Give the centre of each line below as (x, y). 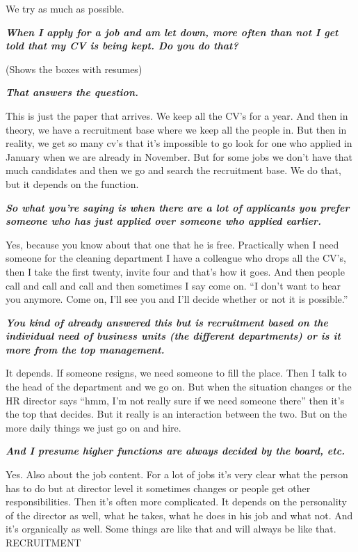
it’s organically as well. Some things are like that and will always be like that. (171, 529)
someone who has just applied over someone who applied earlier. (163, 221)
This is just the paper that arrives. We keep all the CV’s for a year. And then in (177, 115)
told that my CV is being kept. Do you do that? (122, 46)
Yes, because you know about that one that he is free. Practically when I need (172, 244)
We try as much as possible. (65, 8)
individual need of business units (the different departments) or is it (173, 336)
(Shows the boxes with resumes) (74, 69)
